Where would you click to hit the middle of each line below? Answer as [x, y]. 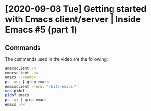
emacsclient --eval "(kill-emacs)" [41, 86]
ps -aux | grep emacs [27, 82]
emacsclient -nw [21, 73]
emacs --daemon [20, 77]
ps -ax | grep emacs [26, 100]
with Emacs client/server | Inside [73, 19]
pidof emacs [17, 95]
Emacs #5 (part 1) [41, 30]
